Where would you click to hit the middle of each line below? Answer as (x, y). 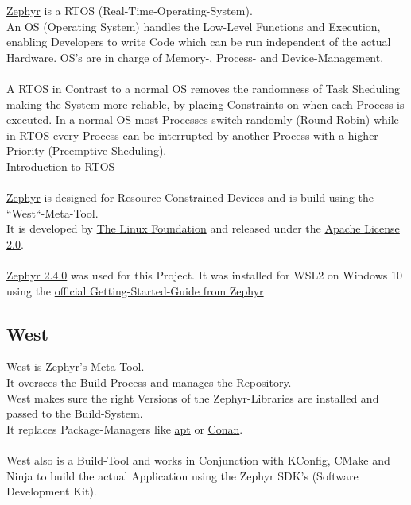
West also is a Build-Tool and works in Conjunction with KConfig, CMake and (198, 460)
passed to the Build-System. (75, 413)
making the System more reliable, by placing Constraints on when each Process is (205, 104)
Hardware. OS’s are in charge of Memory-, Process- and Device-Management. (195, 57)
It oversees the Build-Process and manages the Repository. (149, 382)
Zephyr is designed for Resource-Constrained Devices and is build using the (190, 197)
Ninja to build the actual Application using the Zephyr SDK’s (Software (182, 475)
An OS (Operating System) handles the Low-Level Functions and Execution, (194, 26)
